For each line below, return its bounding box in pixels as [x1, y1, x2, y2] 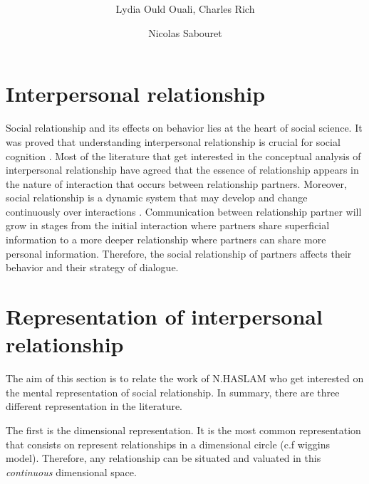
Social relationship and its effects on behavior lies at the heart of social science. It [6, 120, 363, 135]
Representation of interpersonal [6, 302, 323, 331]
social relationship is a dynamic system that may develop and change [6, 190, 308, 205]
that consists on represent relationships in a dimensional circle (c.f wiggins [6, 436, 330, 451]
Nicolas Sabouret [148, 25, 222, 40]
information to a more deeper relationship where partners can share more [6, 232, 326, 247]
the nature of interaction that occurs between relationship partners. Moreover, [6, 176, 347, 191]
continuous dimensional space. [6, 464, 137, 479]
